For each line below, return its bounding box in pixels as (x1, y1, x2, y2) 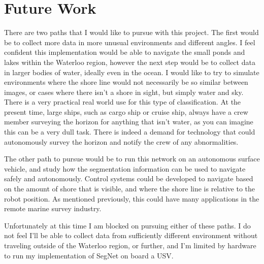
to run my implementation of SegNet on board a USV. (4, 250, 174, 260)
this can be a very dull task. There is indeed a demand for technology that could (4, 126, 255, 137)
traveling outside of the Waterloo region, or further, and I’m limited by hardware (4, 240, 256, 250)
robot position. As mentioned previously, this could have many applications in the (4, 193, 259, 204)
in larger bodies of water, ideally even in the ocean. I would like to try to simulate (4, 67, 259, 77)
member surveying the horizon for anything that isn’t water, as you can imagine (4, 116, 253, 127)
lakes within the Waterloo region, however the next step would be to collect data (4, 56, 255, 67)
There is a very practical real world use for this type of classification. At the (4, 96, 241, 107)
